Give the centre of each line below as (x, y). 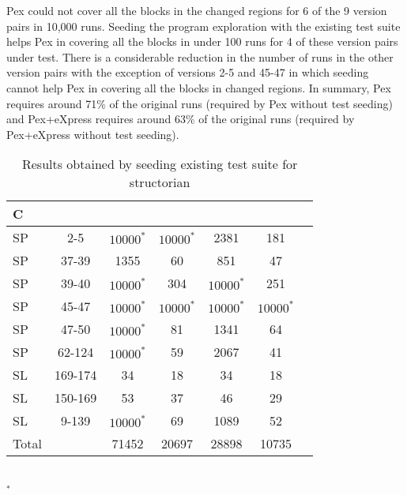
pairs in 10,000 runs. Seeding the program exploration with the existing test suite (203, 26)
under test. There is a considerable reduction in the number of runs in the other (200, 56)
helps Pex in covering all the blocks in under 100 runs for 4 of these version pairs (202, 41)
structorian (160, 182)
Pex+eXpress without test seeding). (93, 134)
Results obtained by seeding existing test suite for (160, 164)
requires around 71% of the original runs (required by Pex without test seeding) (200, 103)
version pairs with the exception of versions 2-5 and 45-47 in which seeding (188, 72)
